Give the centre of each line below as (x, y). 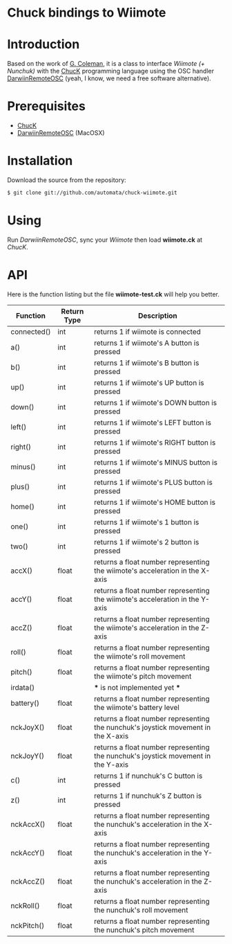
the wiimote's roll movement (140, 656)
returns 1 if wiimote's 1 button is (147, 522)
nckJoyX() (28, 727)
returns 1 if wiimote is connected (148, 332)
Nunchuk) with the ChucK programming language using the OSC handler (110, 71)
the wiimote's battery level (137, 707)
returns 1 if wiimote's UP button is (149, 382)
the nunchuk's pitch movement (144, 929)
